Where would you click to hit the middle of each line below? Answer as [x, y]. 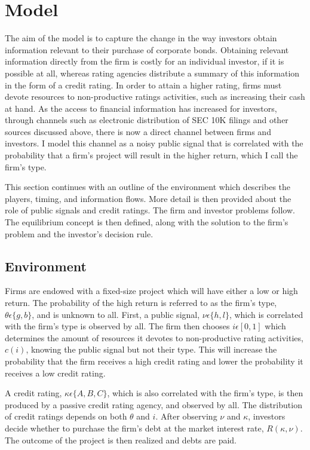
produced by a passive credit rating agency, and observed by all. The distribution [154, 404]
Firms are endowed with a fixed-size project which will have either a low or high [151, 291]
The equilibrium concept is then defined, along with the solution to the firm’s [147, 222]
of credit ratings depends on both [66, 416]
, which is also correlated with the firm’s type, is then [205, 393]
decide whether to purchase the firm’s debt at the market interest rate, [134, 428]
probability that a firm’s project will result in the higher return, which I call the [151, 155]
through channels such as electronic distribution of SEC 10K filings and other [147, 120]
